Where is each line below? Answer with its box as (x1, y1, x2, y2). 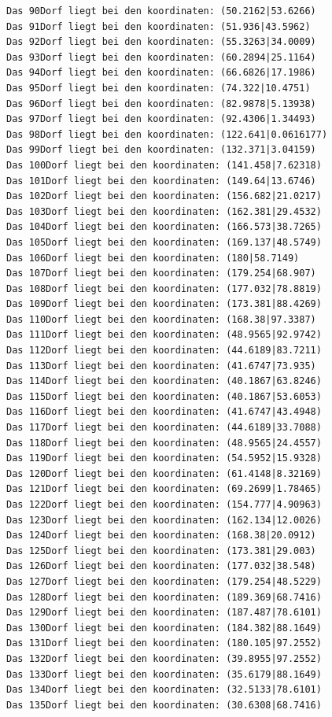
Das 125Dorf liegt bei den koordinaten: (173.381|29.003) (6, 545, 316, 556)
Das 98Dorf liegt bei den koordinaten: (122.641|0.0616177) (6, 128, 328, 140)
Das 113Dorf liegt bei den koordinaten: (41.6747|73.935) (6, 360, 316, 371)
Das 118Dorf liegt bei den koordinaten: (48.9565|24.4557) (6, 437, 322, 449)
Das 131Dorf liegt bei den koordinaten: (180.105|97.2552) (6, 638, 322, 649)
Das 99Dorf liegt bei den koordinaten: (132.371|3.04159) (6, 144, 316, 156)
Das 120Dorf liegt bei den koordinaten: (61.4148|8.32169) (6, 468, 322, 479)
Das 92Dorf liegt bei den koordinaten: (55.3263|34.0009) (6, 36, 316, 48)
